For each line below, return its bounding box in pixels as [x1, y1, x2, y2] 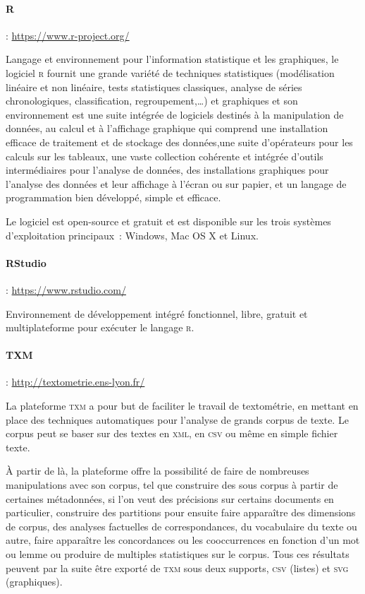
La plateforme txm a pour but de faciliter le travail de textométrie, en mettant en [6, 398, 359, 413]
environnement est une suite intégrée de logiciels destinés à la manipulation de [6, 107, 344, 121]
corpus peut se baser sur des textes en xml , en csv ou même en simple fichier [6, 426, 338, 441]
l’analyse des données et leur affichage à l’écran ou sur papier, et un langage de [6, 176, 347, 191]
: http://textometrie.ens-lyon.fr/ [6, 374, 145, 389]
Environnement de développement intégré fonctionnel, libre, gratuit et [6, 306, 308, 321]
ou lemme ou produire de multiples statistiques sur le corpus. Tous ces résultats [6, 547, 349, 562]
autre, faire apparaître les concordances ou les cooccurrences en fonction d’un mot [6, 533, 360, 547]
